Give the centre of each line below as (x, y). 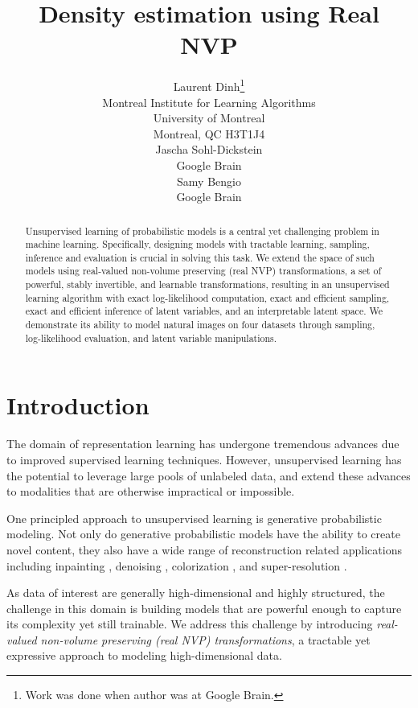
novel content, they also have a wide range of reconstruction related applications (204, 549)
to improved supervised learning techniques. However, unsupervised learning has (204, 459)
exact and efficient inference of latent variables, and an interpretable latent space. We (204, 311)
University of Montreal (209, 118)
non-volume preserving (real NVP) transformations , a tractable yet (205, 639)
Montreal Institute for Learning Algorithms (209, 102)
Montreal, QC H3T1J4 (209, 133)
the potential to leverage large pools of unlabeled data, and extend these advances (209, 475)
